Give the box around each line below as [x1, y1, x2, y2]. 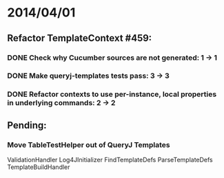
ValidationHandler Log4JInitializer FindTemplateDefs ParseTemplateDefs [7, 156, 214, 164]
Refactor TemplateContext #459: [7, 32, 152, 44]
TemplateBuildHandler [7, 163, 70, 171]
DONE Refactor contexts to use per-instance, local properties [7, 89, 217, 99]
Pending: [7, 119, 47, 131]
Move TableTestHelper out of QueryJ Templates [7, 140, 170, 149]
